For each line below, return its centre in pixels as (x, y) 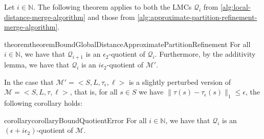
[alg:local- (235, 7)
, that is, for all (94, 92)
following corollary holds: (43, 103)
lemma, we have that (37, 65)
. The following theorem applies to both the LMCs (113, 7)
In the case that (29, 82)
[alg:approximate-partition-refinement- (197, 17)
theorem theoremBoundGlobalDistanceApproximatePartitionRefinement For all (127, 44)
